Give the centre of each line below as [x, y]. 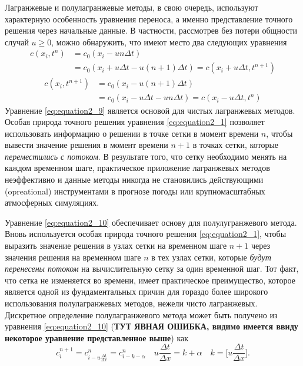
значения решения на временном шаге [73, 257]
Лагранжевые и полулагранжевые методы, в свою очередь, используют [131, 7]
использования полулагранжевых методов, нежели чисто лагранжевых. [131, 303]
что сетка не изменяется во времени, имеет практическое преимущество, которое [150, 280]
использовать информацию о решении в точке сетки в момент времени [132, 133]
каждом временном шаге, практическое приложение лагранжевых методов [137, 168]
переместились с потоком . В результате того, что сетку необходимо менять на [146, 156]
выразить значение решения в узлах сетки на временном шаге [116, 245]
